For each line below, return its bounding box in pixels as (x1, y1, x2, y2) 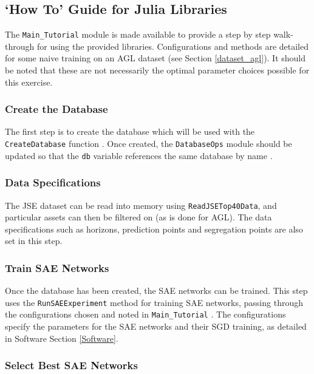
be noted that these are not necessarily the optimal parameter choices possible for (5, 64, 310, 76)
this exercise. (5, 75, 53, 88)
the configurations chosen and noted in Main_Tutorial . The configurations (5, 308, 286, 321)
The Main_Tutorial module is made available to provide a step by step (5, 28, 271, 41)
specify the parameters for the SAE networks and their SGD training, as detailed (5, 320, 307, 333)
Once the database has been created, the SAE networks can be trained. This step (5, 284, 308, 297)
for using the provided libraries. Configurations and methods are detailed (36, 39, 309, 52)
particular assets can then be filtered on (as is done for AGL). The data (5, 211, 272, 223)
